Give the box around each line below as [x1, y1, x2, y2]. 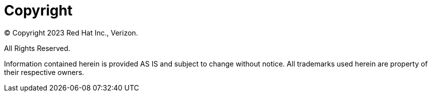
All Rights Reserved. [4, 43, 70, 52]
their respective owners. [4, 67, 84, 76]
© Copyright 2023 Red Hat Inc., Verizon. [4, 28, 138, 37]
